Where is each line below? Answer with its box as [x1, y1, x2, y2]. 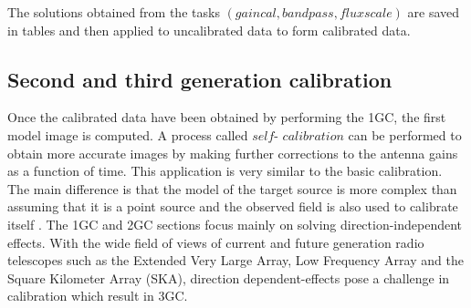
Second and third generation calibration [7, 65, 392, 93]
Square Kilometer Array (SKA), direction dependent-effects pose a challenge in [7, 268, 450, 287]
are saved [407, 3, 460, 21]
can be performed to [348, 125, 462, 144]
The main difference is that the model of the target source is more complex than [7, 179, 457, 198]
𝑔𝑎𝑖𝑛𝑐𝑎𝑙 [235, 7, 277, 20]
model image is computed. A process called [7, 125, 248, 144]
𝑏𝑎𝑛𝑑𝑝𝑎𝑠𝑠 [282, 7, 334, 20]
